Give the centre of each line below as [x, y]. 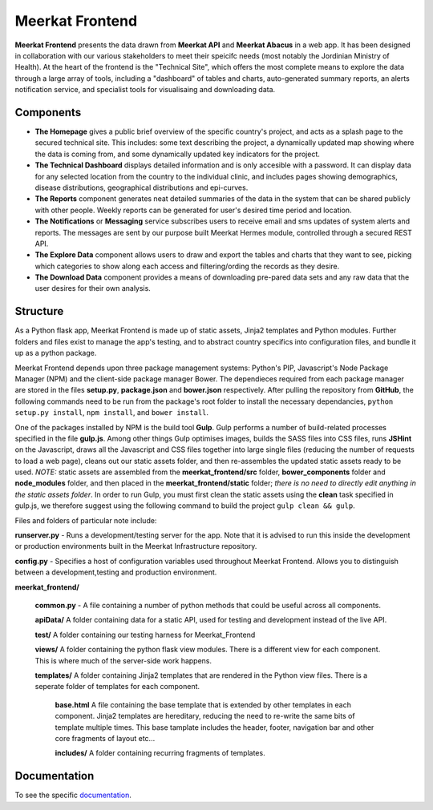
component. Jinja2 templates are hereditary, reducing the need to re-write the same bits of [205, 716]
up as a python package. [56, 353]
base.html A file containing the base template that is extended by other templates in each [203, 704]
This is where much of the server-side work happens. [123, 660]
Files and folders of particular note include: [86, 520]
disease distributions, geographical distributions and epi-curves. [142, 187]
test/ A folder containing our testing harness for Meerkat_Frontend [145, 635]
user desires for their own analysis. [93, 288]
